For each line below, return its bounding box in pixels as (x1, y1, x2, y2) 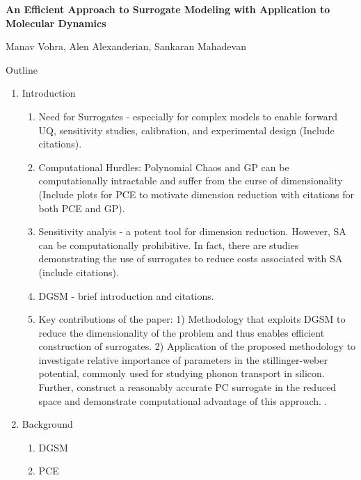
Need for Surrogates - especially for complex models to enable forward (38, 109, 337, 123)
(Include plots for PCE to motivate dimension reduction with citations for (38, 186, 355, 201)
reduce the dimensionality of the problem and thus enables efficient (38, 325, 325, 339)
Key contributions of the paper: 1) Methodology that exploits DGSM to (38, 312, 346, 326)
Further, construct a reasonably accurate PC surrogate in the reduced (38, 380, 337, 394)
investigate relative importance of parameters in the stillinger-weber (38, 352, 328, 367)
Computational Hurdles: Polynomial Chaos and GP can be (38, 159, 289, 174)
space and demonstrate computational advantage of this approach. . (38, 393, 328, 408)
